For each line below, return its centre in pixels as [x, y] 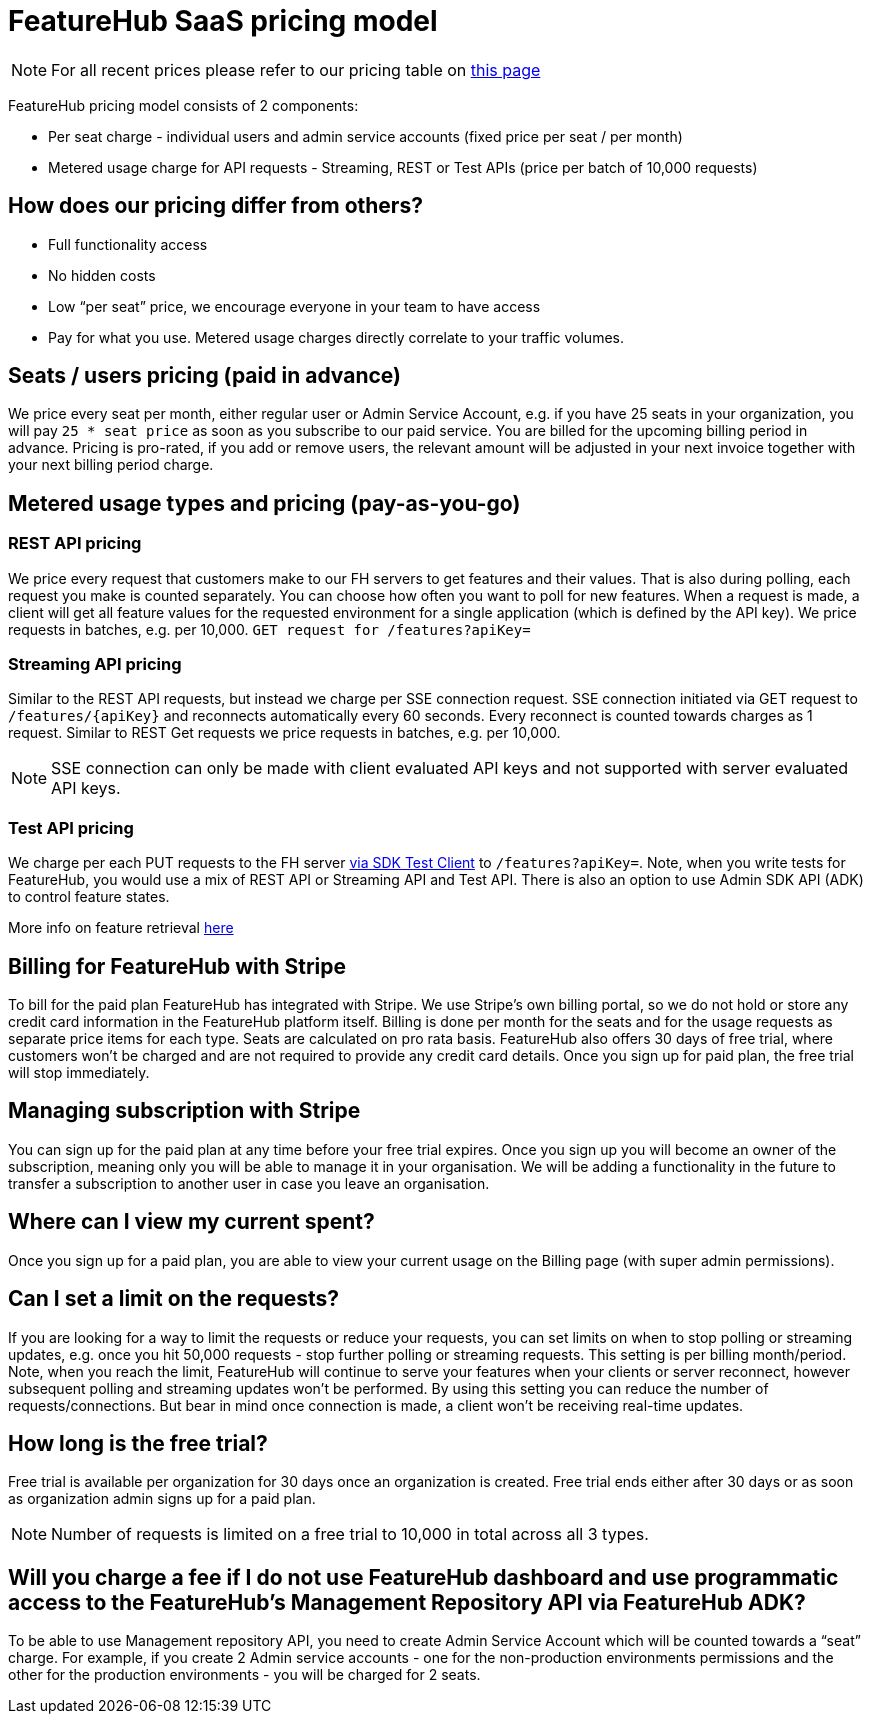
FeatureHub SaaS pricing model [223, 21]
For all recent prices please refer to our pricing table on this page [296, 69]
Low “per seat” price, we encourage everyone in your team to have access [294, 306]
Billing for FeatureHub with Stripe [177, 966]
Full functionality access [128, 244]
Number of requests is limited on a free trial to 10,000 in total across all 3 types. [350, 1534]
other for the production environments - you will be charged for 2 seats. [244, 1675]
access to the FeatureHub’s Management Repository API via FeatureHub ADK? [407, 1602]
